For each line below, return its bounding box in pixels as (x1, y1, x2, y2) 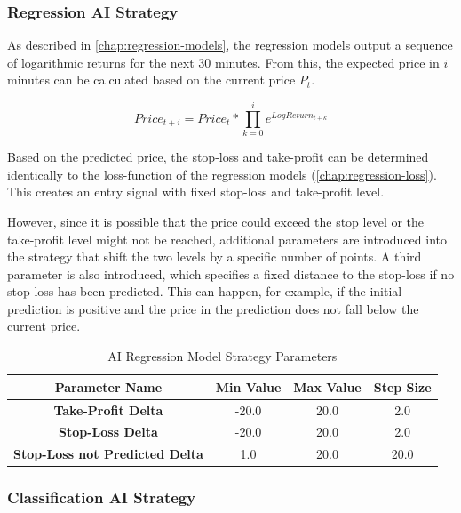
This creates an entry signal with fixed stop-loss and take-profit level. (7, 182, 385, 201)
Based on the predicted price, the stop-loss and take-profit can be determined (7, 148, 429, 166)
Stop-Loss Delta (59, 422, 158, 441)
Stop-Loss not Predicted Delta (13, 445, 203, 463)
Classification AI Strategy (7, 486, 196, 509)
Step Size (373, 377, 432, 396)
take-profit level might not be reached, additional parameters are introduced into (7, 229, 447, 248)
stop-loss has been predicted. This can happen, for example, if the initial (7, 282, 402, 301)
